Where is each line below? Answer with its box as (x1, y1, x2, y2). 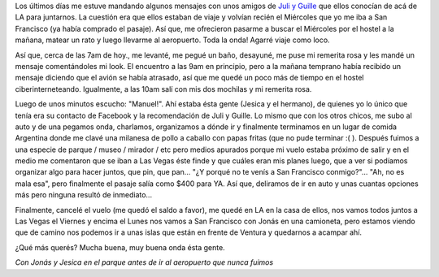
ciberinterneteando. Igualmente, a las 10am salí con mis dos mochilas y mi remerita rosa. (15, 84, 312, 93)
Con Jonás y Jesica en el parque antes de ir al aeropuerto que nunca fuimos (15, 258, 274, 267)
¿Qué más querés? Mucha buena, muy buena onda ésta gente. (15, 242, 225, 252)
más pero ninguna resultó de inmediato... (15, 190, 153, 200)
